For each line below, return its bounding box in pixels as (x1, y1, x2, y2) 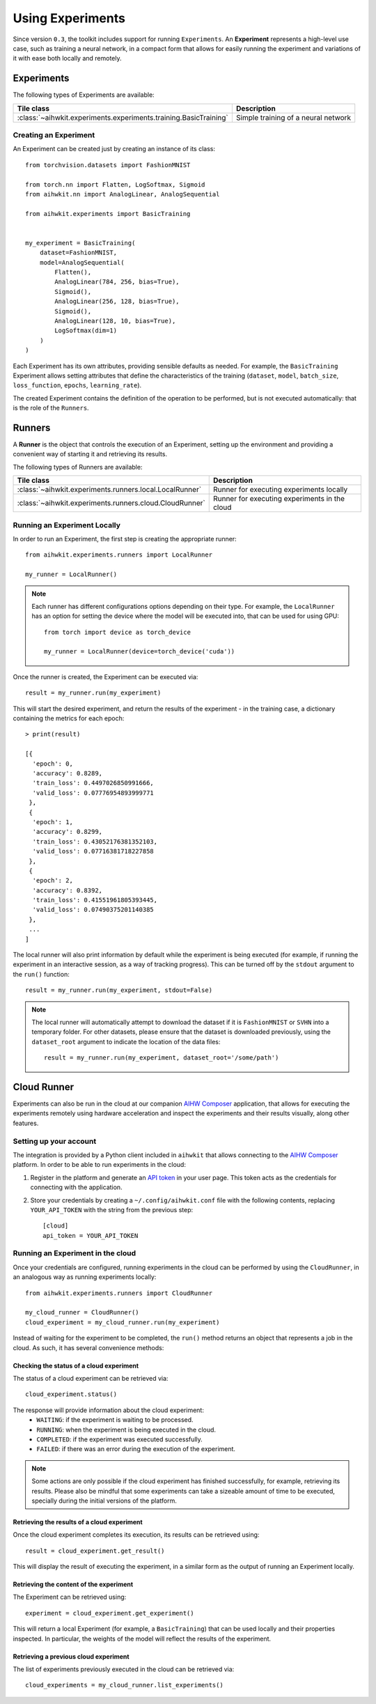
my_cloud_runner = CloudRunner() (25, 1308, 139, 1317)
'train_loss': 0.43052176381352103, (32, 837, 158, 846)
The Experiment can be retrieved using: (13, 1593, 127, 1602)
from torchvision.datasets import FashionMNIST (25, 161, 191, 169)
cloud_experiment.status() (25, 1391, 118, 1398)
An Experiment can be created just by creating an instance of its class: (13, 145, 216, 153)
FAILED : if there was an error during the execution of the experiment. (36, 1445, 236, 1453)
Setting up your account (13, 1136, 97, 1146)
